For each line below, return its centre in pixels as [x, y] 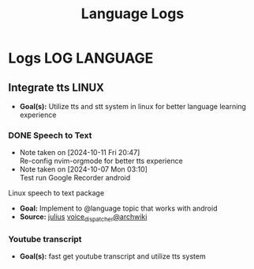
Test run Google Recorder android [75, 178]
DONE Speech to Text [50, 135]
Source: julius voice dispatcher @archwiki [83, 218]
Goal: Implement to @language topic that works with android [118, 208]
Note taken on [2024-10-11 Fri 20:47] [80, 153]
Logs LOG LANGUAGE [81, 58]
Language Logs [133, 14]
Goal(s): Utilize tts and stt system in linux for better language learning [133, 106]
